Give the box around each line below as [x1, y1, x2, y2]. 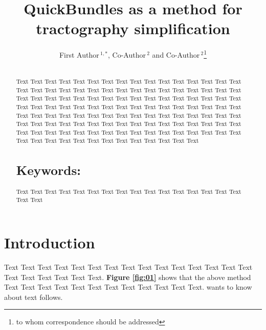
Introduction [4, 232, 95, 252]
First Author [59, 49, 99, 60]
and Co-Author [152, 49, 200, 60]
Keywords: [16, 161, 81, 179]
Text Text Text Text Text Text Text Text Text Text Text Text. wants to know [4, 282, 252, 292]
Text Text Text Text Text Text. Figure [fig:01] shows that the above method [4, 271, 251, 282]
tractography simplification [36, 18, 230, 39]
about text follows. [4, 291, 63, 302]
